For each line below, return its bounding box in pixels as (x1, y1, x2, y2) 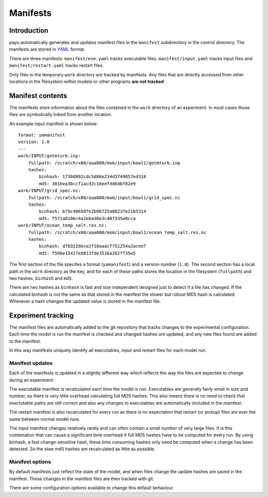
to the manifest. (9, 338, 42, 344)
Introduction (9, 26, 49, 35)
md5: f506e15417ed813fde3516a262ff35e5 (39, 250, 136, 256)
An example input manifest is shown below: (9, 121, 98, 127)
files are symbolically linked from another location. (9, 112, 113, 118)
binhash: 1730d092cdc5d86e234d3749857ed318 (39, 174, 146, 180)
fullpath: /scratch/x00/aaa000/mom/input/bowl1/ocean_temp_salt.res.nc (28, 229, 206, 235)
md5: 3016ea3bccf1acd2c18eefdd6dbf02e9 (39, 181, 136, 186)
